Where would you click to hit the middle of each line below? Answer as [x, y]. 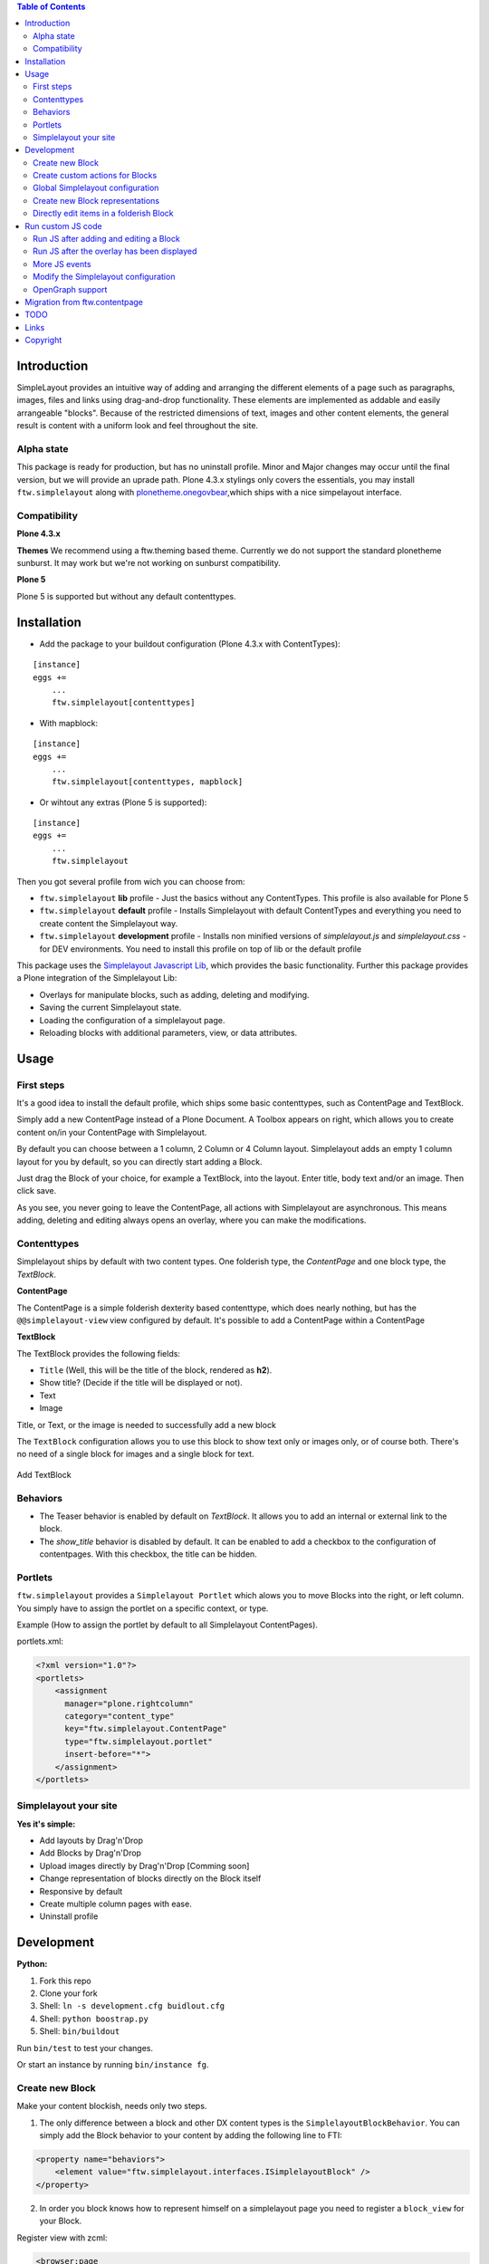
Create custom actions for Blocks [95, 176]
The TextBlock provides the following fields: [99, 1353]
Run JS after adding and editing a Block [106, 239]
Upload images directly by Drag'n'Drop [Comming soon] [144, 1866]
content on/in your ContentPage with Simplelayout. [112, 1132]
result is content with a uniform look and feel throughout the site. [137, 426]
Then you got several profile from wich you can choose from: [131, 881]
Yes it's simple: [46, 1824]
